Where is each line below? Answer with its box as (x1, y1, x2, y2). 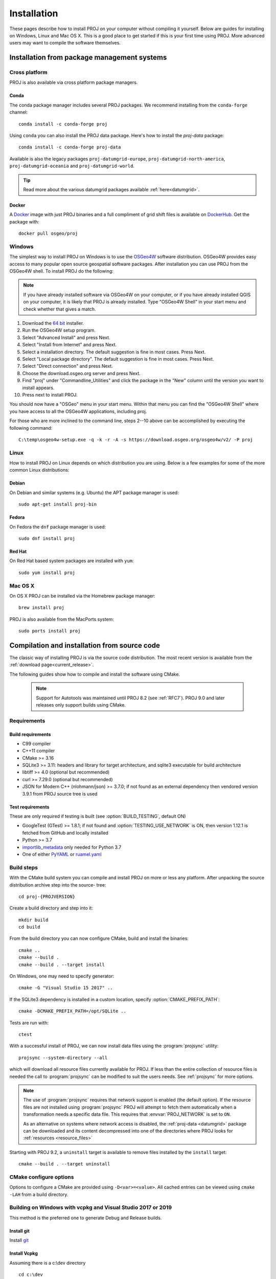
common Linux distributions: (9, 467, 70, 473)
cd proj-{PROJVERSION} (18, 893, 76, 899)
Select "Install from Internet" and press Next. (22, 342, 117, 348)
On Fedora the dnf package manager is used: (9, 523, 106, 530)
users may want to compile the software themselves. (9, 40, 121, 46)
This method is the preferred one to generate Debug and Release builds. (9, 1215, 162, 1221)
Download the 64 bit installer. (22, 320, 84, 326)
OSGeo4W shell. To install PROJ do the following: (9, 268, 113, 274)
